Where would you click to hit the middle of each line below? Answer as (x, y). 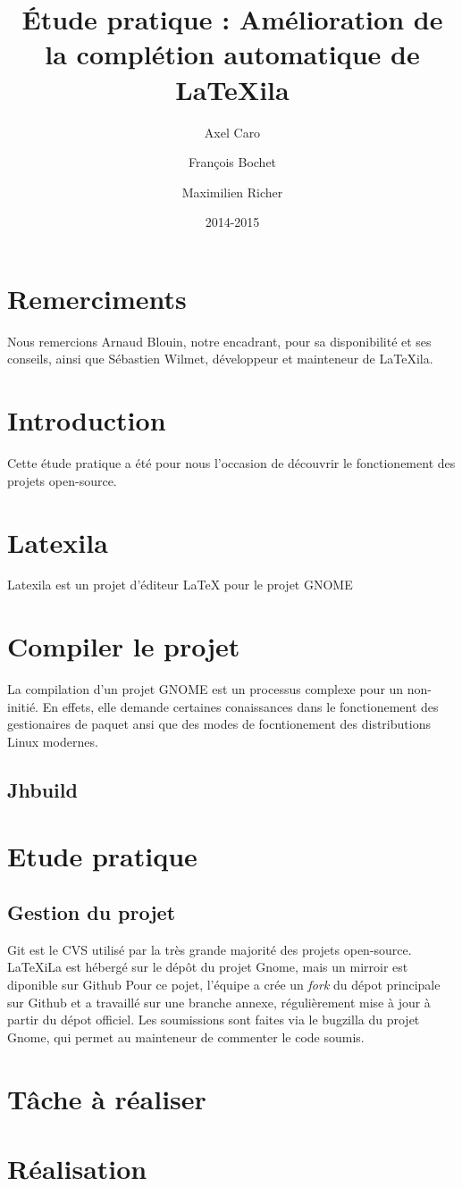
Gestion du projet (92, 912)
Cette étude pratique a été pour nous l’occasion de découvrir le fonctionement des (231, 463)
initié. (23, 706)
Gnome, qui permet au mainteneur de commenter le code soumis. (186, 1037)
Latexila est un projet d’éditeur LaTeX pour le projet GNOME (180, 585)
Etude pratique (102, 855)
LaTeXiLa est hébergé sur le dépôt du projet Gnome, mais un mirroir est (208, 967)
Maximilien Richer (232, 192)
